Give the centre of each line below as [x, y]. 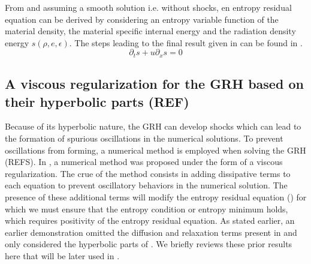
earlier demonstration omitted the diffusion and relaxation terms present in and [151, 232]
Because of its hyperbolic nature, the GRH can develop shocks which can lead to [153, 126]
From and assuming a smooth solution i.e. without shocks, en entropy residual [148, 7]
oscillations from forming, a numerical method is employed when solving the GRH [155, 150]
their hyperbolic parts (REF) [97, 101]
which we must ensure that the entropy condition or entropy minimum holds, [147, 208]
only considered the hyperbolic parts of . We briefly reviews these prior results [149, 244]
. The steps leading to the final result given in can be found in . [186, 42]
